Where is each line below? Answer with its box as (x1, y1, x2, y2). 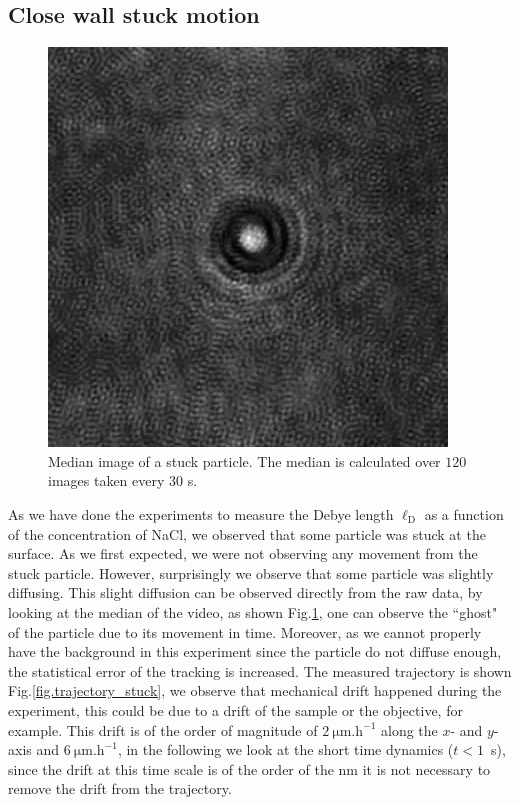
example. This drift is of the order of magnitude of (8, 719, 318, 740)
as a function (424, 503, 504, 524)
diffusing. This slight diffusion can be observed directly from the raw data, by (8, 582, 483, 603)
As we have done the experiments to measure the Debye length (8, 503, 394, 524)
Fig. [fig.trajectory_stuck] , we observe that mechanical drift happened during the (8, 680, 502, 701)
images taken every (48, 470, 165, 491)
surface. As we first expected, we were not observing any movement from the (8, 543, 478, 564)
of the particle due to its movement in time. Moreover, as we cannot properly (8, 621, 482, 642)
